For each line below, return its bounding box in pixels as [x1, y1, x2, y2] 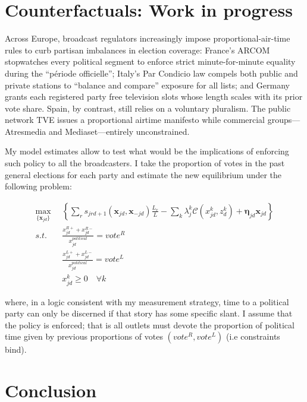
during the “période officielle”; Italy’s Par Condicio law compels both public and [5, 67, 298, 79]
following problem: [5, 180, 72, 192]
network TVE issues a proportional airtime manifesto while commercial [5, 113, 265, 126]
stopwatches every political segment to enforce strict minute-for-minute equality [5, 55, 296, 68]
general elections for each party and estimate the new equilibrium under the [5, 168, 282, 181]
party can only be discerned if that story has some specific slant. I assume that [5, 307, 293, 319]
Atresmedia [5, 125, 46, 137]
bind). [5, 343, 27, 356]
